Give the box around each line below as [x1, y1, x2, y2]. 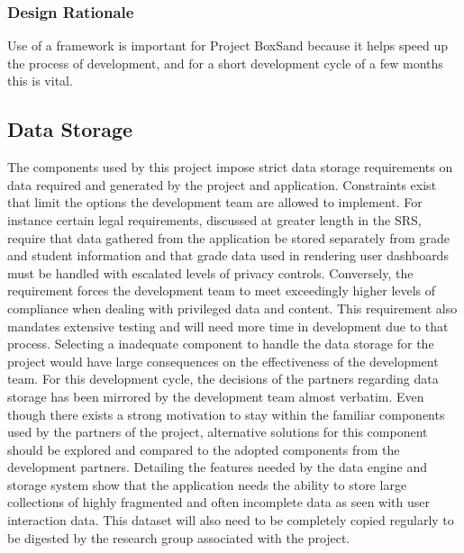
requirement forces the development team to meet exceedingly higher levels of [7, 281, 436, 300]
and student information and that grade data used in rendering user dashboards [7, 246, 449, 265]
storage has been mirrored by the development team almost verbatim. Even [7, 386, 424, 405]
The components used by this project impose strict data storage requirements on [7, 158, 453, 177]
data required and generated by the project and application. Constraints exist [7, 175, 437, 194]
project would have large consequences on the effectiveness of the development [7, 351, 439, 370]
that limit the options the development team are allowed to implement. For [7, 193, 423, 212]
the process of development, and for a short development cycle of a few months [7, 53, 443, 72]
